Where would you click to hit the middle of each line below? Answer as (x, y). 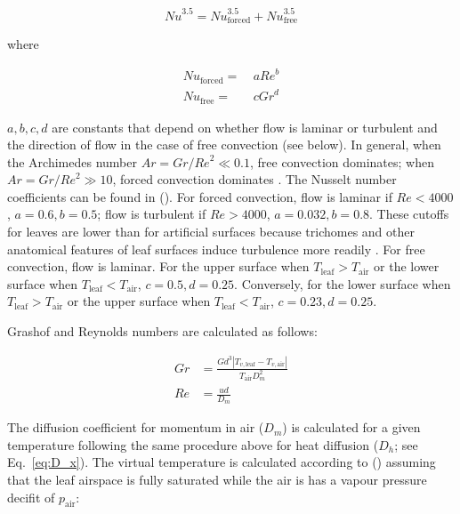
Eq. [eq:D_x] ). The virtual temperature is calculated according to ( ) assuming (222, 462)
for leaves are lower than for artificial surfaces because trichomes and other (211, 232)
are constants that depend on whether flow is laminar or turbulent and (245, 127)
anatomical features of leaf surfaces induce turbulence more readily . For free (216, 249)
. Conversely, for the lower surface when (343, 283)
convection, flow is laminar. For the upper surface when (158, 266)
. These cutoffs (409, 214)
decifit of (31, 497)
